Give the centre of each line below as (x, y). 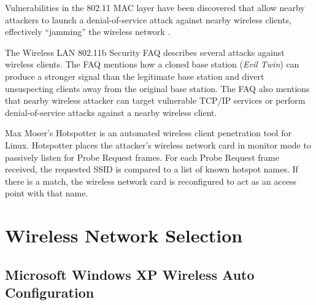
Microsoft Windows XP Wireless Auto (130, 274)
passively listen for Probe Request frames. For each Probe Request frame (142, 157)
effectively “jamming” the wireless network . (88, 32)
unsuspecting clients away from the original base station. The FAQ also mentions (157, 88)
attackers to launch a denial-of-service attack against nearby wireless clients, (148, 19)
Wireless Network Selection (124, 235)
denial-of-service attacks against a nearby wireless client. (111, 112)
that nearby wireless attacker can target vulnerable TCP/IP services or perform (155, 100)
